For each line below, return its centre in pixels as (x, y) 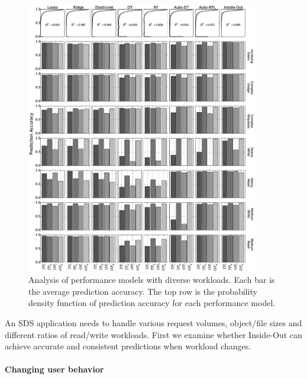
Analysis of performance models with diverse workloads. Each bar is (152, 280)
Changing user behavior (54, 369)
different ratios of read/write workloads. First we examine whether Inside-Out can (153, 334)
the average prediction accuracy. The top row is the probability (143, 291)
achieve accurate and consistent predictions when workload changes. (128, 346)
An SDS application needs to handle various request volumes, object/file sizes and (153, 323)
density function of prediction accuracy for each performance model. (152, 303)
